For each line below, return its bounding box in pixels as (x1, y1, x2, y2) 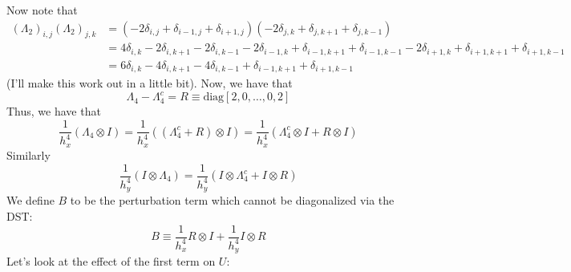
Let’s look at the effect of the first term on (6, 253, 216, 270)
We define (6, 192, 55, 209)
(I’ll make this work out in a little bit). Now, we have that (6, 75, 293, 91)
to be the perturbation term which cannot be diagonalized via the (70, 192, 395, 209)
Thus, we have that (6, 103, 101, 120)
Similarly (6, 146, 51, 163)
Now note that (6, 2, 78, 18)
